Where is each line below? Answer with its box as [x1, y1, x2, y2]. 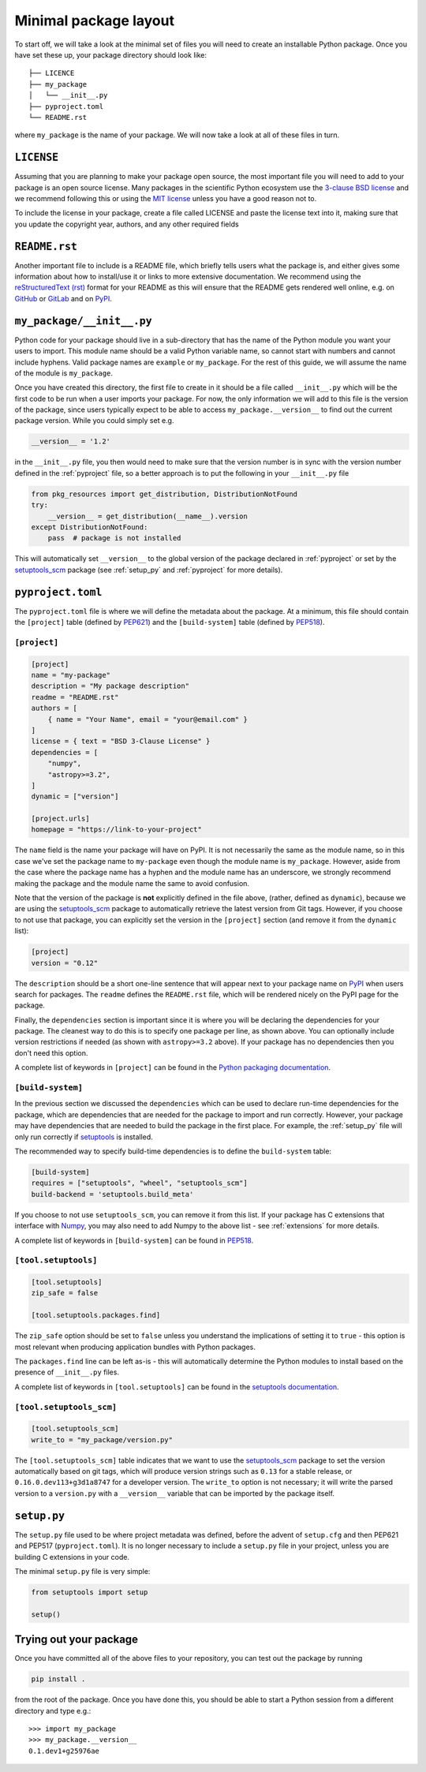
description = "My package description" [31, 682, 189, 690]
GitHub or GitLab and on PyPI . [14, 293, 112, 303]
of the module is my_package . [14, 368, 114, 378]
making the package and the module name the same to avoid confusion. [14, 878, 250, 888]
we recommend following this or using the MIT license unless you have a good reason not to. [14, 193, 317, 203]
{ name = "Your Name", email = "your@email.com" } [47, 715, 248, 723]
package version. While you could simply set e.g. [14, 416, 174, 425]
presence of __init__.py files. [14, 1367, 120, 1377]
